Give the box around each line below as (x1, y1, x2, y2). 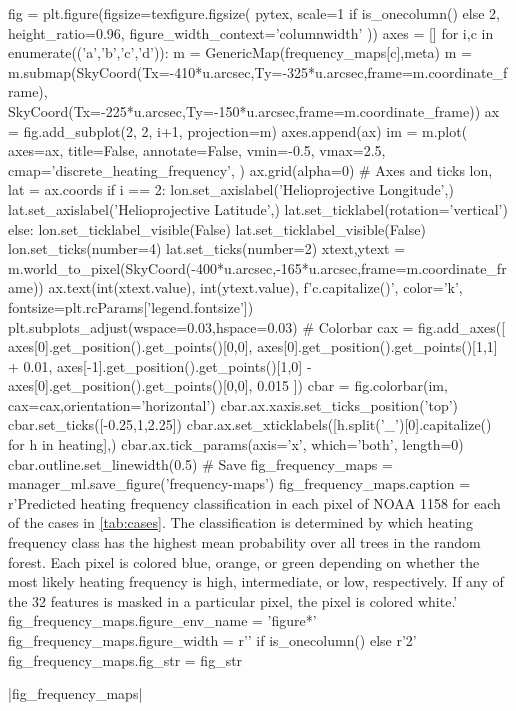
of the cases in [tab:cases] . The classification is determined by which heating (8, 512, 473, 533)
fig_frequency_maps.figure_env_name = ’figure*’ (8, 610, 317, 631)
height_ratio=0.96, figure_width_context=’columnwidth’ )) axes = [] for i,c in (8, 22, 494, 43)
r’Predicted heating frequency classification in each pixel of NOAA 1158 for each (8, 492, 501, 513)
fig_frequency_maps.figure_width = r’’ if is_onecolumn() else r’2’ (8, 630, 417, 650)
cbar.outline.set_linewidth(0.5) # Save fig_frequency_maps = (8, 453, 393, 474)
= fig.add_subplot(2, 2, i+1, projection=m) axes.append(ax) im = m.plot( (8, 120, 468, 141)
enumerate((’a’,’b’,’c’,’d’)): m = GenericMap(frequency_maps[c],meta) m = (8, 42, 472, 63)
